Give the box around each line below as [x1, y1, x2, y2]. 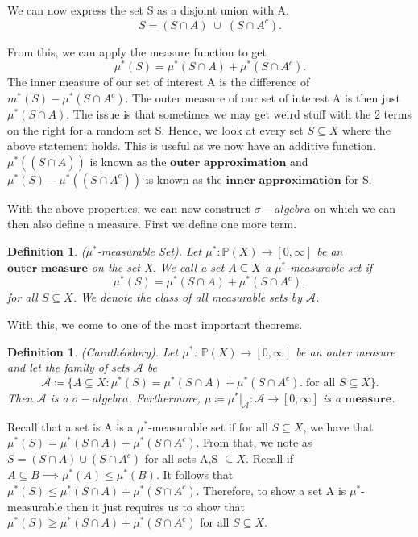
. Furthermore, [128, 389, 201, 406]
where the [341, 121, 391, 138]
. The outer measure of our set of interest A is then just [125, 89, 401, 106]
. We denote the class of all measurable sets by [72, 289, 302, 306]
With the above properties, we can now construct [7, 199, 251, 216]
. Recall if [246, 450, 294, 467]
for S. [345, 170, 372, 187]
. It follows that [155, 466, 234, 483]
